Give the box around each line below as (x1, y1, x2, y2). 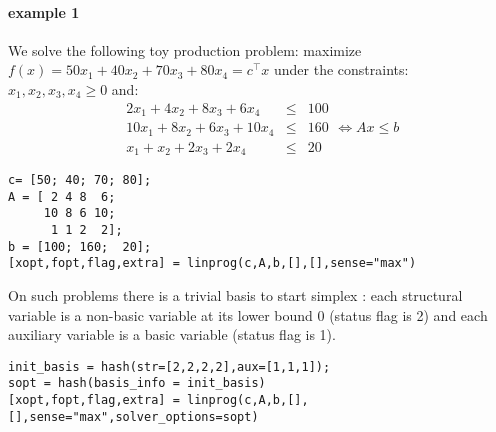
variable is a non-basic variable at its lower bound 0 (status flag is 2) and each (8, 304, 488, 325)
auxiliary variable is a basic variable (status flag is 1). (8, 324, 336, 345)
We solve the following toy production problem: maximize (8, 39, 362, 60)
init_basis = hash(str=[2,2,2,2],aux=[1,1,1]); (8, 359, 331, 374)
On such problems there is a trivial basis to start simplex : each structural (8, 284, 463, 305)
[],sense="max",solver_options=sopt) (8, 409, 259, 424)
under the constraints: (274, 59, 409, 80)
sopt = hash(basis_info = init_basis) (8, 376, 266, 391)
